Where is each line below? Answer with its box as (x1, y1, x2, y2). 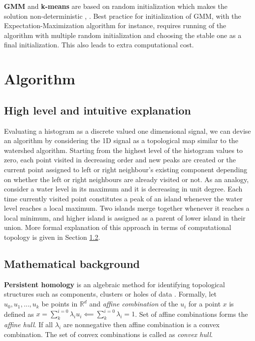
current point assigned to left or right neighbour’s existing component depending (4, 164, 248, 174)
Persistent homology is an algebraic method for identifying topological (4, 279, 225, 289)
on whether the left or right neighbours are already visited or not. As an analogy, (4, 174, 249, 184)
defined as (4, 308, 34, 319)
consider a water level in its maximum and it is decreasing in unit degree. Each (4, 184, 243, 194)
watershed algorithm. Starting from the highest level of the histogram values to (4, 145, 243, 155)
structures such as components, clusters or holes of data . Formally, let (4, 289, 217, 299)
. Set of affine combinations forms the (135, 308, 248, 319)
